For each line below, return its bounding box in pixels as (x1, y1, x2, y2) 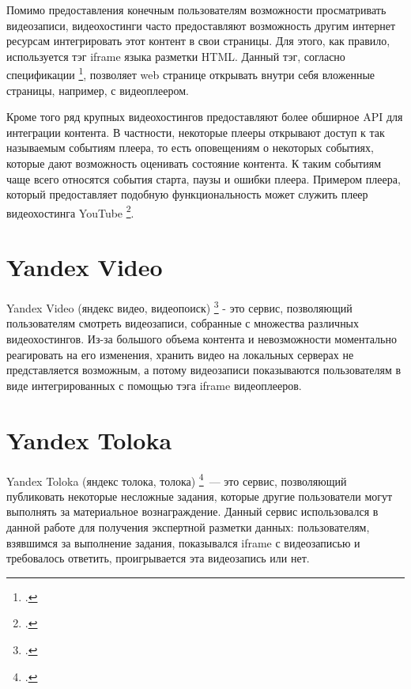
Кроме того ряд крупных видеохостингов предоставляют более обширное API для (6, 108, 403, 125)
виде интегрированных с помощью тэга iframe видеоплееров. (6, 377, 302, 393)
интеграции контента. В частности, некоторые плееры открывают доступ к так (6, 123, 385, 140)
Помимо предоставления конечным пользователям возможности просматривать (6, 2, 386, 17)
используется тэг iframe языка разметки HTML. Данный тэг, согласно (6, 47, 345, 64)
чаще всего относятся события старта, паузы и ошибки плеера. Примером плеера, (6, 170, 401, 187)
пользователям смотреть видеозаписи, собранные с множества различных (6, 315, 360, 331)
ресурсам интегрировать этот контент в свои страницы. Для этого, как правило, (6, 32, 390, 49)
